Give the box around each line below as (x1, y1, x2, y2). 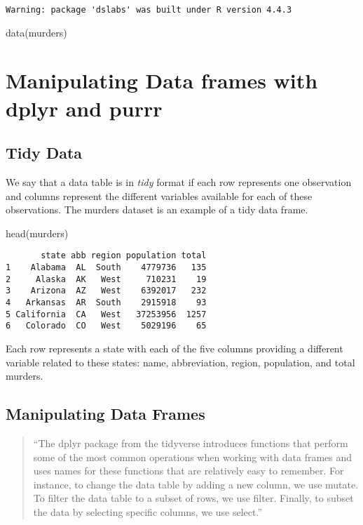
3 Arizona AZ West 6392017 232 (6, 286, 207, 296)
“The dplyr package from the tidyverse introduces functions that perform (33, 435, 348, 450)
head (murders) (6, 225, 69, 240)
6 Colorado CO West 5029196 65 (6, 321, 207, 331)
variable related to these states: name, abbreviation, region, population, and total (6, 354, 355, 369)
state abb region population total (41, 251, 207, 261)
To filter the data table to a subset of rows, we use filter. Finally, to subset (33, 491, 354, 505)
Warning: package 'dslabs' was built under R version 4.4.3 (6, 5, 292, 15)
